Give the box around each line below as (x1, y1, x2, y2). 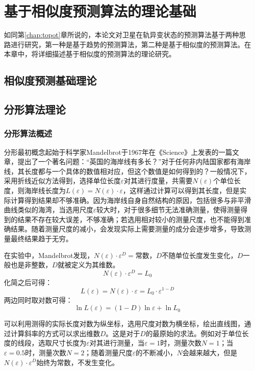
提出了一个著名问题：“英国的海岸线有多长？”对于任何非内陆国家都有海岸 (17, 156, 251, 167)
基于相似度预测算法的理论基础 (4, 1, 197, 21)
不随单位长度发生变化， (161, 250, 237, 260)
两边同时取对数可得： (4, 294, 73, 305)
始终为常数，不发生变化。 (36, 357, 119, 367)
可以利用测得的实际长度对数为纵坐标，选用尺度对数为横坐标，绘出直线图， (4, 318, 244, 329)
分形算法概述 (4, 127, 52, 140)
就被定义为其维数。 (57, 259, 120, 270)
